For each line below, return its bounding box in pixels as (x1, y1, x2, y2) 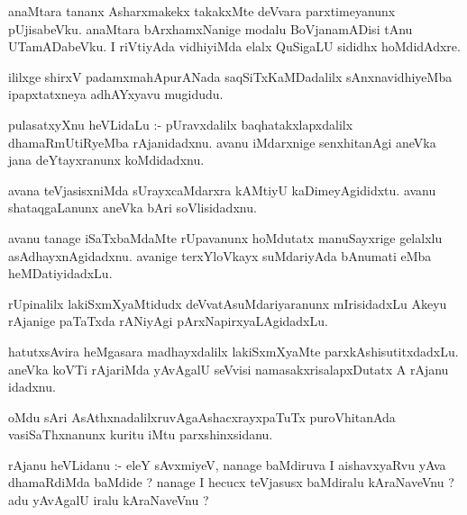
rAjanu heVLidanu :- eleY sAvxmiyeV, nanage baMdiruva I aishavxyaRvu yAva (8, 455, 446, 474)
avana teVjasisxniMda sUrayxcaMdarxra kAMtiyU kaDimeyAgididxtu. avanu (8, 180, 436, 199)
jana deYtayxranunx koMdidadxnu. (8, 150, 205, 169)
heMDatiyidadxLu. (8, 264, 113, 283)
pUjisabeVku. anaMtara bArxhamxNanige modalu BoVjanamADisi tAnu (8, 19, 413, 38)
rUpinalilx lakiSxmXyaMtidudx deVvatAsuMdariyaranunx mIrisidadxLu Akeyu (8, 294, 447, 312)
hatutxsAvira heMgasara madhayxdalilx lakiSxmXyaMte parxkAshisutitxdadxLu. (8, 341, 459, 360)
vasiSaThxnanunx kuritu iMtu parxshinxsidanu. (8, 425, 273, 444)
